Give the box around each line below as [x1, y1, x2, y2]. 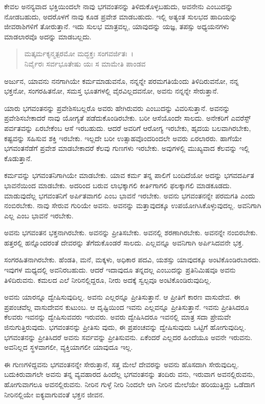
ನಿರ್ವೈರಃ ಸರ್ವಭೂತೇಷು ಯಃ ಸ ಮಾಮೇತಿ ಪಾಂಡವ [24, 58, 146, 69]
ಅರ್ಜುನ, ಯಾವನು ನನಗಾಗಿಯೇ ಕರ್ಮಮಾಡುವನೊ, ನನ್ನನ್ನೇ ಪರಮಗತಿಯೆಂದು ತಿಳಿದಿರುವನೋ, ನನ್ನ [4, 75, 239, 86]
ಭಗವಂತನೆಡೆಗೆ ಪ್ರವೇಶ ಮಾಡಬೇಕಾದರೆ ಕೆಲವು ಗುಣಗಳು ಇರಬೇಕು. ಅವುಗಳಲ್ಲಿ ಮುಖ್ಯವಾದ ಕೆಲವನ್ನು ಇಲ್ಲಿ [4, 143, 250, 153]
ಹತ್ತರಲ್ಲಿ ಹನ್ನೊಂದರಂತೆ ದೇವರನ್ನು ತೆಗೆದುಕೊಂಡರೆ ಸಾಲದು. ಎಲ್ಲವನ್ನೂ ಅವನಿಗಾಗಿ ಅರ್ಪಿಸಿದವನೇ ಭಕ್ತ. [4, 237, 244, 248]
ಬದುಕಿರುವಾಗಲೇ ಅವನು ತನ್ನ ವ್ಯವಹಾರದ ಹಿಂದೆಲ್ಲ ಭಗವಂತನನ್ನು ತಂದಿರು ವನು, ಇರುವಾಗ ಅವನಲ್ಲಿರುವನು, [4, 369, 255, 379]
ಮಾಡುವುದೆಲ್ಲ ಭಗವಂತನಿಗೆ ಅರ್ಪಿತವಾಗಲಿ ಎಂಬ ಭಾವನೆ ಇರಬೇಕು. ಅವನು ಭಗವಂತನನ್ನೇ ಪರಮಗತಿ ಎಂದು [4, 190, 255, 200]
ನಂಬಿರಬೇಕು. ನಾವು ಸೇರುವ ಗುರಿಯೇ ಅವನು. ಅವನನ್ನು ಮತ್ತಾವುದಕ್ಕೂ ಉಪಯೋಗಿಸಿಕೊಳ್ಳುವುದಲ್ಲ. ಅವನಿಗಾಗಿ [4, 200, 261, 211]
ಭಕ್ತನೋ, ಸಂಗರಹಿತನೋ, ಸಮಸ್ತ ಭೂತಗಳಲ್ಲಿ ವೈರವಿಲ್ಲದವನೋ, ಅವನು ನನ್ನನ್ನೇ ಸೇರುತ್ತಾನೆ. [4, 85, 219, 96]
